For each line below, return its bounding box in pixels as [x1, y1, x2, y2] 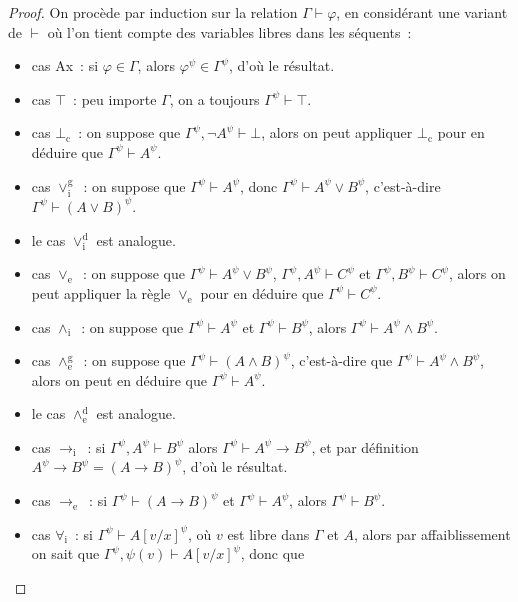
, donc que [240, 543, 305, 564]
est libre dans [227, 523, 310, 544]
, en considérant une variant [336, 2, 508, 22]
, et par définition [311, 436, 419, 457]
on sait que [31, 543, 100, 564]
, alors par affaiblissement [354, 523, 511, 544]
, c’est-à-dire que [290, 350, 393, 371]
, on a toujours [169, 88, 260, 109]
